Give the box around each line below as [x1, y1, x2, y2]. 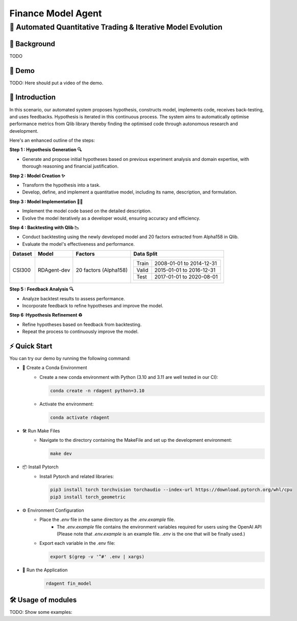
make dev [50, 451, 72, 457]
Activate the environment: [39, 401, 94, 407]
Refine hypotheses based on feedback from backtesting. [22, 321, 142, 327]
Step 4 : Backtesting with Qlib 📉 [9, 225, 79, 230]
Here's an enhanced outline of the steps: [9, 137, 95, 144]
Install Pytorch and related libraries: [39, 473, 114, 480]
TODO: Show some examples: [9, 609, 72, 615]
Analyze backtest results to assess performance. [22, 295, 125, 301]
